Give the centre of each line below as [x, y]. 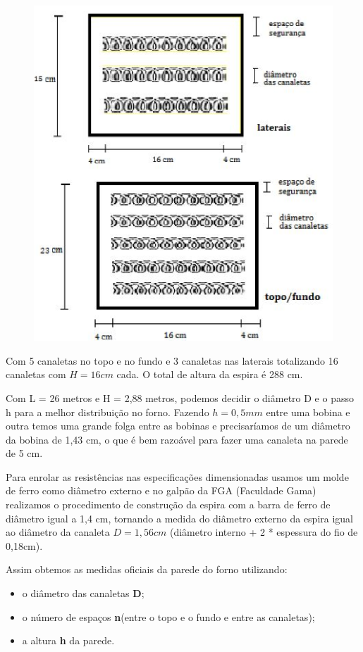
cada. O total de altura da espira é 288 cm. [210, 374]
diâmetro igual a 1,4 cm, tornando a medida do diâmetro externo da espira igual [180, 518]
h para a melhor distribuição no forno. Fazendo [107, 412]
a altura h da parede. [68, 640]
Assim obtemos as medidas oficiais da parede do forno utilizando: [147, 569]
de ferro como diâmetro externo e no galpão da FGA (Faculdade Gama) [161, 490]
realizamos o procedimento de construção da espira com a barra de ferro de [168, 504]
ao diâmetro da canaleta [58, 532]
